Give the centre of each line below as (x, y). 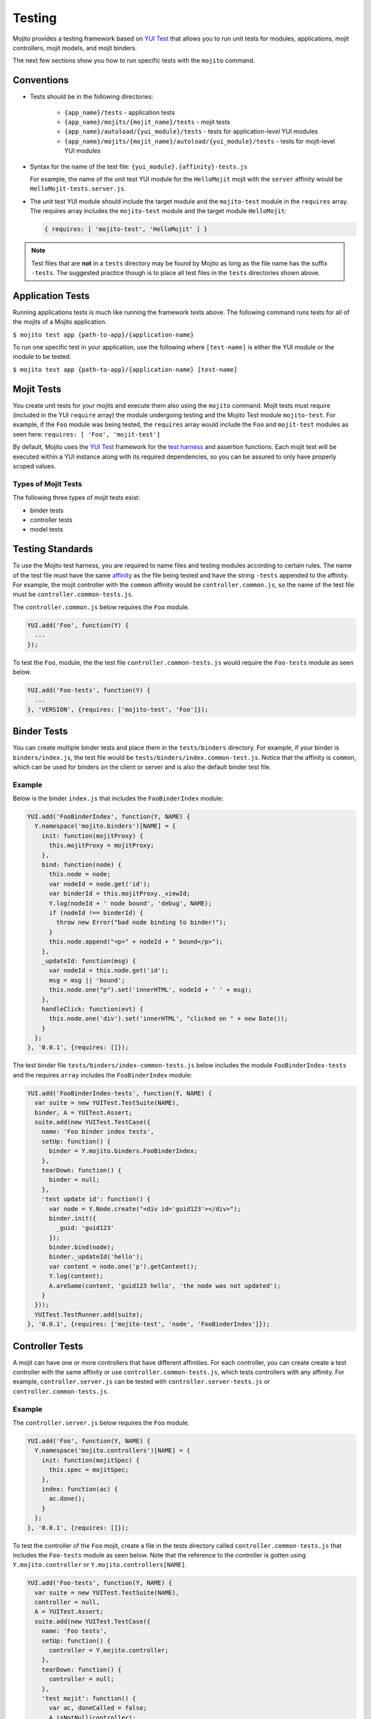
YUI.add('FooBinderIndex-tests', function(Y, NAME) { (120, 1093)
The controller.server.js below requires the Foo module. (101, 1423)
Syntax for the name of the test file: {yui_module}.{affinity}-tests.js (138, 166)
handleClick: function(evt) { (92, 1009)
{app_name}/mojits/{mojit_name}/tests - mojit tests (147, 122)
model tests (46, 529)
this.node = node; (80, 874)
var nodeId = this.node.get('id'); (109, 971)
